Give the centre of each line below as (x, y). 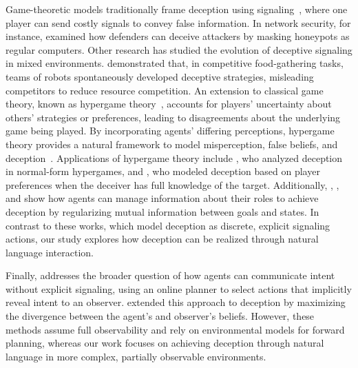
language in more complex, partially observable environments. (136, 356)
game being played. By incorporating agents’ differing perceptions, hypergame (170, 131)
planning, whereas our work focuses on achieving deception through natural (165, 343)
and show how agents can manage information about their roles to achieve (162, 198)
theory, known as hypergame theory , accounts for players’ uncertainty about (169, 104)
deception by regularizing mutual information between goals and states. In (162, 211)
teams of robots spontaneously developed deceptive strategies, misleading (160, 76)
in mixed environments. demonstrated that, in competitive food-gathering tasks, (175, 63)
